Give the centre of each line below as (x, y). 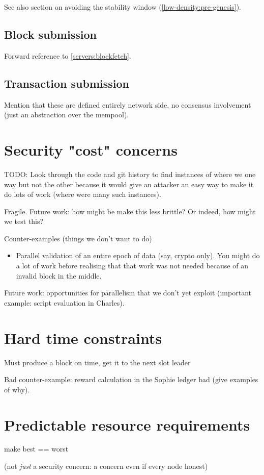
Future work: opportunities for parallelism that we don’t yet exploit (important (128, 293)
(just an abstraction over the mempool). (67, 115)
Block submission (50, 34)
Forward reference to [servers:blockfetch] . (68, 55)
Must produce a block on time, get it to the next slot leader (97, 362)
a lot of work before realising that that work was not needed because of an (132, 266)
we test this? (24, 221)
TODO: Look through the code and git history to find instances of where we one (130, 174)
